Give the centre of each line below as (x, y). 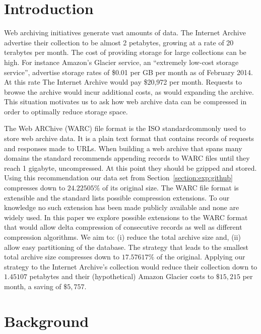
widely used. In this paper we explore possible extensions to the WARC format (126, 217)
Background (47, 321)
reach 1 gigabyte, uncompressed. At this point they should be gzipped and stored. (130, 168)
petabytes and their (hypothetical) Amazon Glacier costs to (122, 276)
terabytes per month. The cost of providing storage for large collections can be (125, 52)
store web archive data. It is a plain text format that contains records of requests (129, 138)
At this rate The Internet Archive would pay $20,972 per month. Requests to (123, 82)
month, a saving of (33, 286)
